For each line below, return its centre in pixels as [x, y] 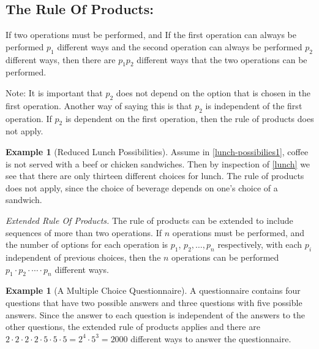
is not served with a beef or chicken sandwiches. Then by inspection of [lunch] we [158, 163]
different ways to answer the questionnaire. [211, 338]
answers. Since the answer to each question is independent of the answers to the [156, 314]
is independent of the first [254, 105]
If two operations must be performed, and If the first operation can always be [151, 35]
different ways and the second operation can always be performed [180, 46]
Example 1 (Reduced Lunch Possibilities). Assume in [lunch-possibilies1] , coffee [157, 151]
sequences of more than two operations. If [84, 232]
